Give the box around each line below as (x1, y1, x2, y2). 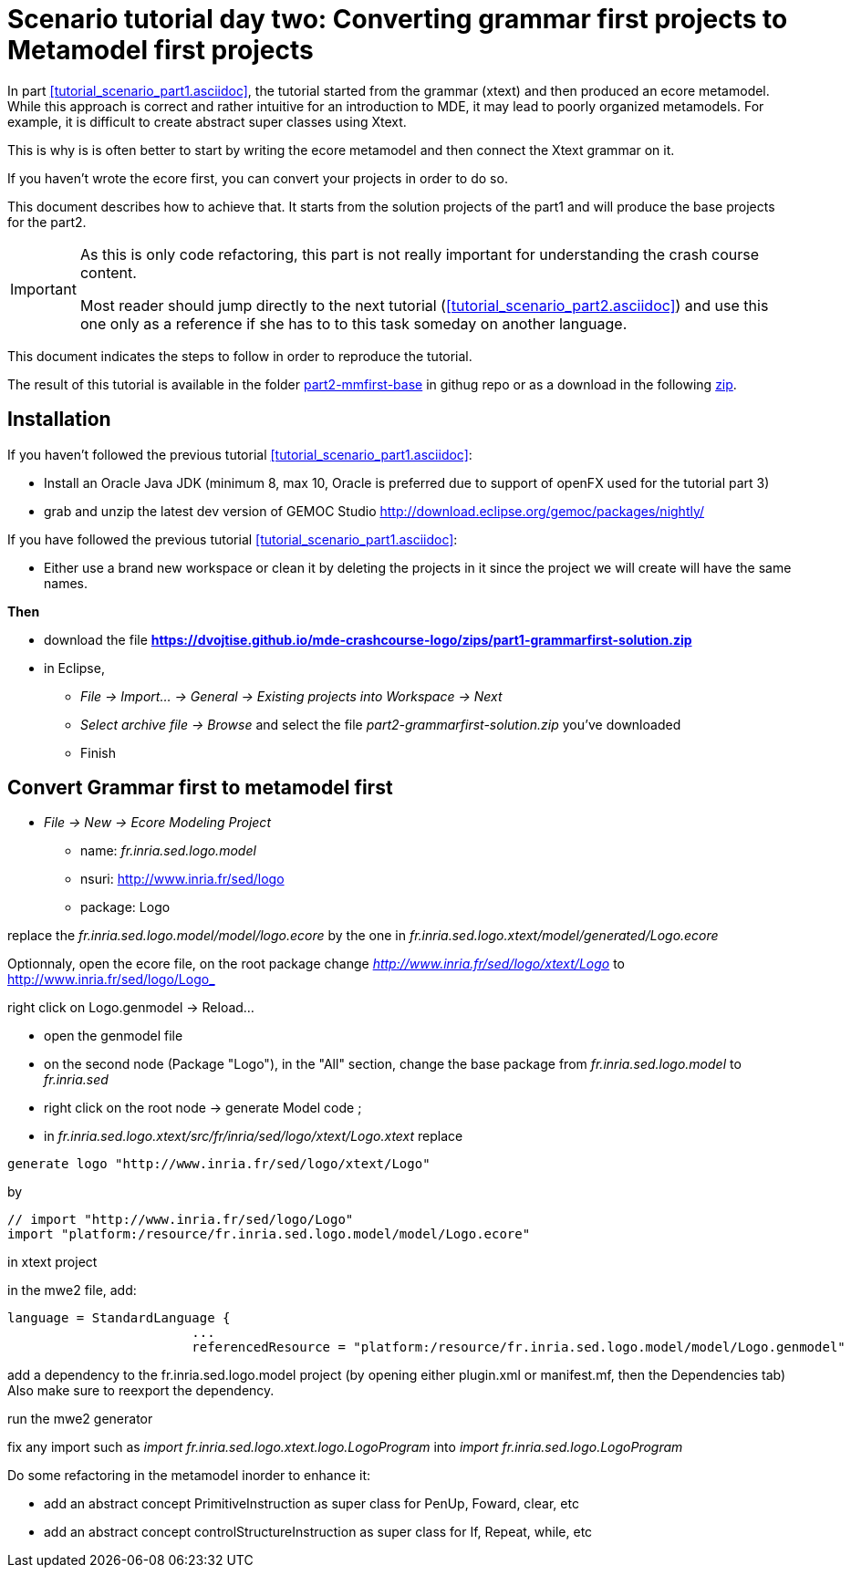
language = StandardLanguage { (7, 1311, 231, 1326)
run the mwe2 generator (7, 1411, 153, 1427)
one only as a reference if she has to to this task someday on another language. (79, 314, 628, 333)
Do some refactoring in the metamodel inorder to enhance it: (7, 1467, 371, 1484)
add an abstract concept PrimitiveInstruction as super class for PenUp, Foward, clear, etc (44, 1496, 579, 1512)
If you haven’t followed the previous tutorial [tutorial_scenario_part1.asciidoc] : (7, 446, 472, 462)
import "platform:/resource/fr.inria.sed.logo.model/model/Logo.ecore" (7, 1227, 531, 1242)
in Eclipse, (44, 659, 105, 676)
